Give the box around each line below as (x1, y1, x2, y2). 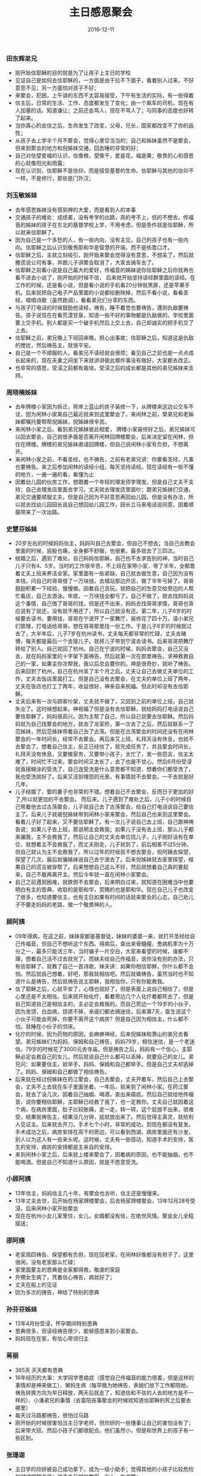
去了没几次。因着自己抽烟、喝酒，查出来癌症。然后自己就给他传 (31, 1091, 189, 1098)
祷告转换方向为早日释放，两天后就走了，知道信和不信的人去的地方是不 (14, 1389, 189, 1396)
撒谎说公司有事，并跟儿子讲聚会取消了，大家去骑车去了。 (14, 258, 157, 266)
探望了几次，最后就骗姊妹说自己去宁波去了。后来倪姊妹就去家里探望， (14, 856, 189, 863)
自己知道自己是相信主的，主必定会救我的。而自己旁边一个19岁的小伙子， (14, 1000, 194, 1007)
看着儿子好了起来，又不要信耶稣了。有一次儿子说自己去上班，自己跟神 (14, 818, 189, 826)
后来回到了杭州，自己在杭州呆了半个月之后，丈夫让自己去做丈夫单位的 (14, 668, 189, 675)
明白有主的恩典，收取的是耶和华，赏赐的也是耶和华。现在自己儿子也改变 (14, 886, 194, 893)
